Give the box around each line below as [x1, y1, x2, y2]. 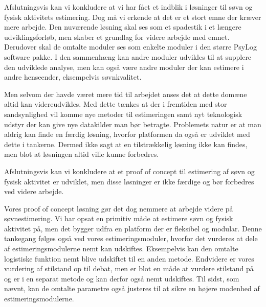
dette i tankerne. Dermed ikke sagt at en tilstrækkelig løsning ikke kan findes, [4, 138, 248, 149]
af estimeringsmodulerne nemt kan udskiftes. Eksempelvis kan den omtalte [4, 243, 238, 254]
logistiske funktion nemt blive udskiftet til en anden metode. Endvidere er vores [4, 253, 254, 264]
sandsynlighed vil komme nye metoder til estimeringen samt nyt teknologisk [4, 108, 242, 119]
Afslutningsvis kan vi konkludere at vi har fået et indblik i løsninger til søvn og [4, 2, 253, 12]
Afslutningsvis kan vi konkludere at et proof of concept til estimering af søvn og [4, 166, 255, 176]
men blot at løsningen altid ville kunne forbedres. [4, 149, 159, 159]
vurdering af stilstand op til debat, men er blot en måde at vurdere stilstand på [4, 263, 254, 274]
